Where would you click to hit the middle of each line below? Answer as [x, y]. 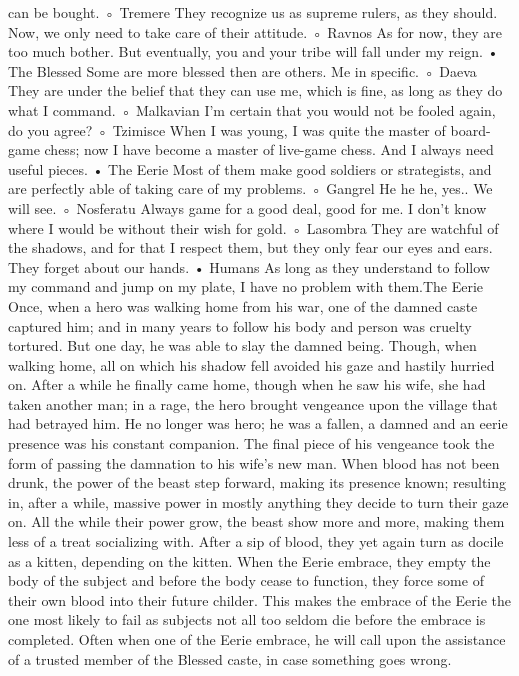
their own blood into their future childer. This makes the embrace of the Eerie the [260, 599]
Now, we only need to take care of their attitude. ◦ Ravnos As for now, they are [255, 31]
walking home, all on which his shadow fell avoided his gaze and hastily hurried [251, 364]
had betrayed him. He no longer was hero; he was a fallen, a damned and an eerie [258, 423]
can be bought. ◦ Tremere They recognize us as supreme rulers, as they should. [253, 12]
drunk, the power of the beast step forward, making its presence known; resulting [257, 482]
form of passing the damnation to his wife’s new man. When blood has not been [254, 462]
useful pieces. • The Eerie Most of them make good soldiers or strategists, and [250, 168]
